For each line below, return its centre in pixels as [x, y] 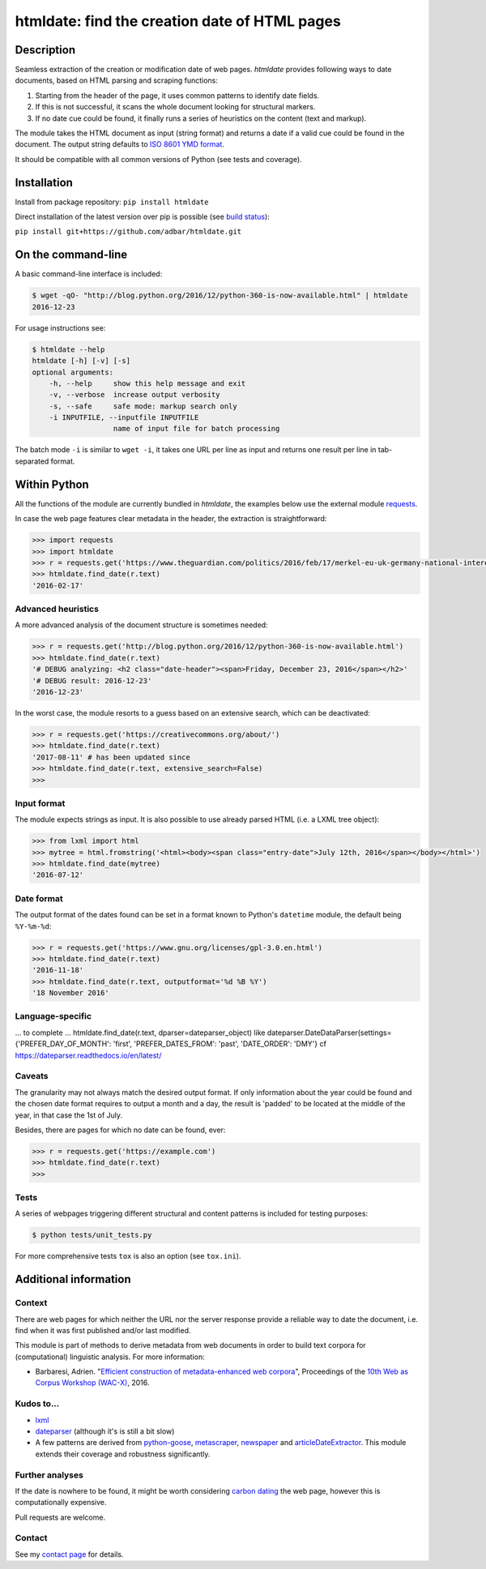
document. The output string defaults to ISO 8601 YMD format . [119, 144]
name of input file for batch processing [196, 429]
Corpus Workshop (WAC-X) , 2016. [92, 1383]
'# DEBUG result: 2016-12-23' [92, 680]
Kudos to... [37, 1404]
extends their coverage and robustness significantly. [123, 1454]
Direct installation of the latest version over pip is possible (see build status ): [143, 217]
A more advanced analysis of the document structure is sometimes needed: [141, 625]
